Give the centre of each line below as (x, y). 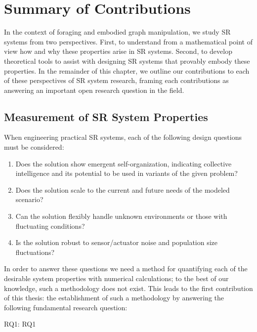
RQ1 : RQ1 (20, 324)
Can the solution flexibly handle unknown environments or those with (121, 216)
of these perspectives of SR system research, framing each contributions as (116, 80)
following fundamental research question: (66, 307)
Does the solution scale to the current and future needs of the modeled (123, 189)
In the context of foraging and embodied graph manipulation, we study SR (117, 32)
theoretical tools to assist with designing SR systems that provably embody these (127, 61)
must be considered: (34, 147)
